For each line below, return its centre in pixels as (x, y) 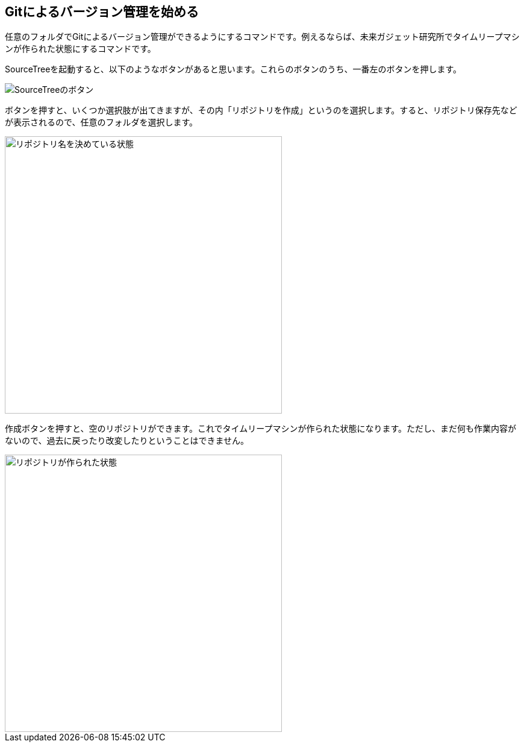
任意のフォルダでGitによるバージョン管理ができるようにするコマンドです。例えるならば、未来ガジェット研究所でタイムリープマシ (262, 37)
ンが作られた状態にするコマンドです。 (80, 49)
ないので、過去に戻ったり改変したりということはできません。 (127, 441)
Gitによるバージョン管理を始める (102, 12)
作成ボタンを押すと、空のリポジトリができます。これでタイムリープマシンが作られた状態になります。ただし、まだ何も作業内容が (261, 429)
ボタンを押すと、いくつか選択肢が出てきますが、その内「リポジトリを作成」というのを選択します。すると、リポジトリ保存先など (261, 110)
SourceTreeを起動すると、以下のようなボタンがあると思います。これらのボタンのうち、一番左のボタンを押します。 (233, 69)
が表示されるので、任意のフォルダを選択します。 (101, 122)
